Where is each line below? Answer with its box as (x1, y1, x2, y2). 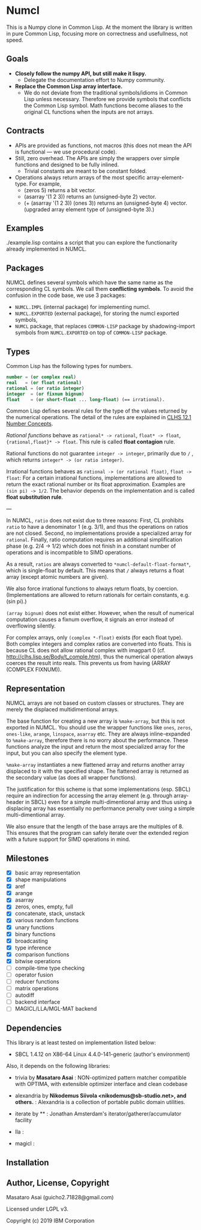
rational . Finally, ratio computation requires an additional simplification (6, 536, 183, 543)
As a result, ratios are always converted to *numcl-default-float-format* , (6, 561, 191, 568)
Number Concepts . (6, 420, 53, 428)
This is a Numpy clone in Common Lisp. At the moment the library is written (6, 23, 193, 31)
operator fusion (14, 971, 53, 978)
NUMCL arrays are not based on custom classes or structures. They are (6, 699, 184, 707)
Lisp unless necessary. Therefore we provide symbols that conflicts (23, 95, 191, 102)
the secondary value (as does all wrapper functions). (6, 774, 137, 781)
